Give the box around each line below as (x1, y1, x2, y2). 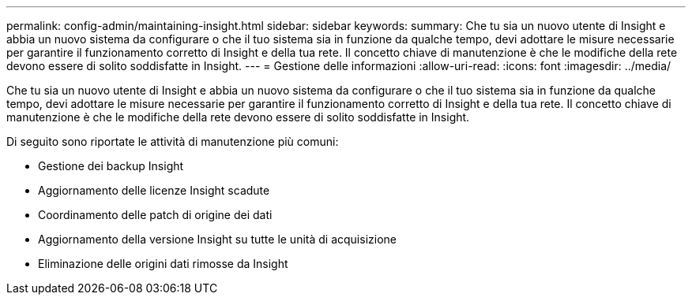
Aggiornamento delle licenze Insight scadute (38, 184, 270, 197)
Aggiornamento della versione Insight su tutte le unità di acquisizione (38, 232, 397, 246)
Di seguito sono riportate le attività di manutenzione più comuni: (6, 135, 339, 148)
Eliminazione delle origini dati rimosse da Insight (38, 257, 288, 270)
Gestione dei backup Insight (38, 159, 184, 173)
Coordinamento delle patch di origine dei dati (38, 208, 273, 221)
